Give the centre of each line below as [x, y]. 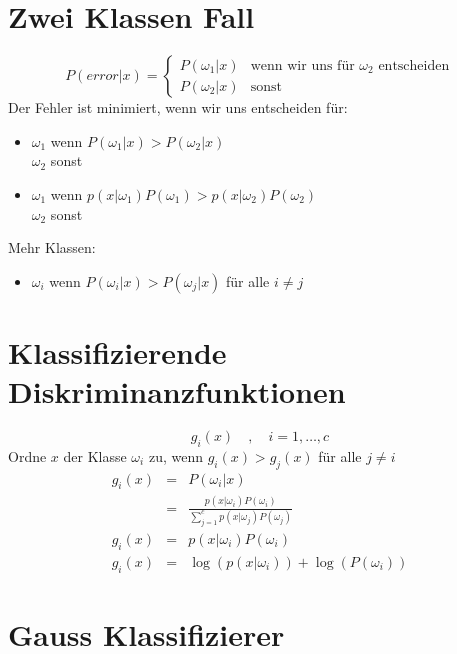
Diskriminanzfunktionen [177, 391]
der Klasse [95, 455]
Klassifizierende [117, 351]
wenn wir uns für [302, 65]
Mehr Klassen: [52, 247]
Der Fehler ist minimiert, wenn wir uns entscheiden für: [178, 107]
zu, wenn [175, 455]
